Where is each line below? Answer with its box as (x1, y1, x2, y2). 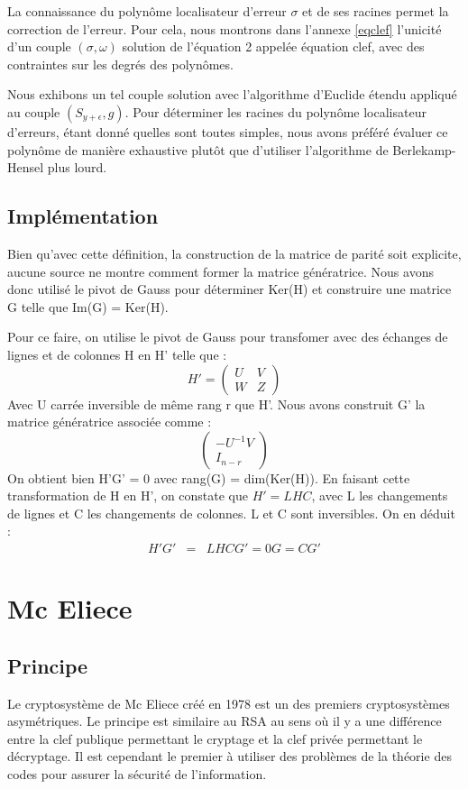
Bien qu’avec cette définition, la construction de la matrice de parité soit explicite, (7, 243, 462, 262)
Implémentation (7, 202, 159, 230)
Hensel (7, 158, 44, 177)
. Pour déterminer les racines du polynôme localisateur (124, 102, 427, 121)
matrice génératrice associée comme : (7, 412, 212, 431)
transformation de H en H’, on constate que (7, 486, 249, 505)
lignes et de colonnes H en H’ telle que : (7, 344, 227, 363)
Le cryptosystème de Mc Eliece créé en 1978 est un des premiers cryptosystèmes (7, 693, 450, 712)
